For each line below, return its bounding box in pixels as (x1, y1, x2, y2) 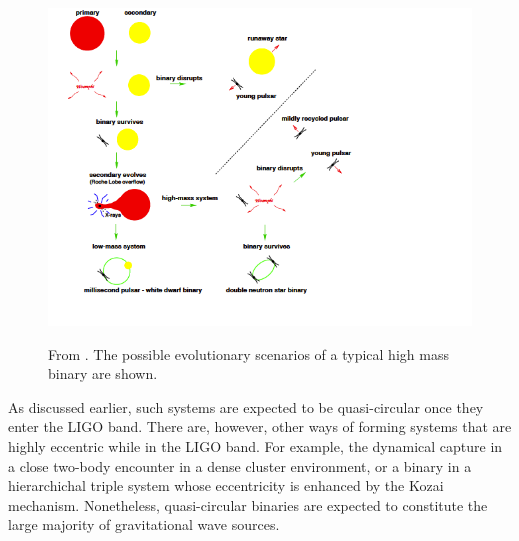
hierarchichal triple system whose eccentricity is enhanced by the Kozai (8, 475, 444, 496)
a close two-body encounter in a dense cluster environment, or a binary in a (8, 455, 472, 476)
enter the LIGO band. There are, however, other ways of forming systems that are (8, 416, 512, 437)
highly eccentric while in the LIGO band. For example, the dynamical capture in (8, 435, 503, 456)
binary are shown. (48, 363, 158, 384)
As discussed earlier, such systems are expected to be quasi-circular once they (8, 396, 484, 417)
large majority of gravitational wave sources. (8, 514, 280, 535)
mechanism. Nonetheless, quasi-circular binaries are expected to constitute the (8, 494, 488, 515)
